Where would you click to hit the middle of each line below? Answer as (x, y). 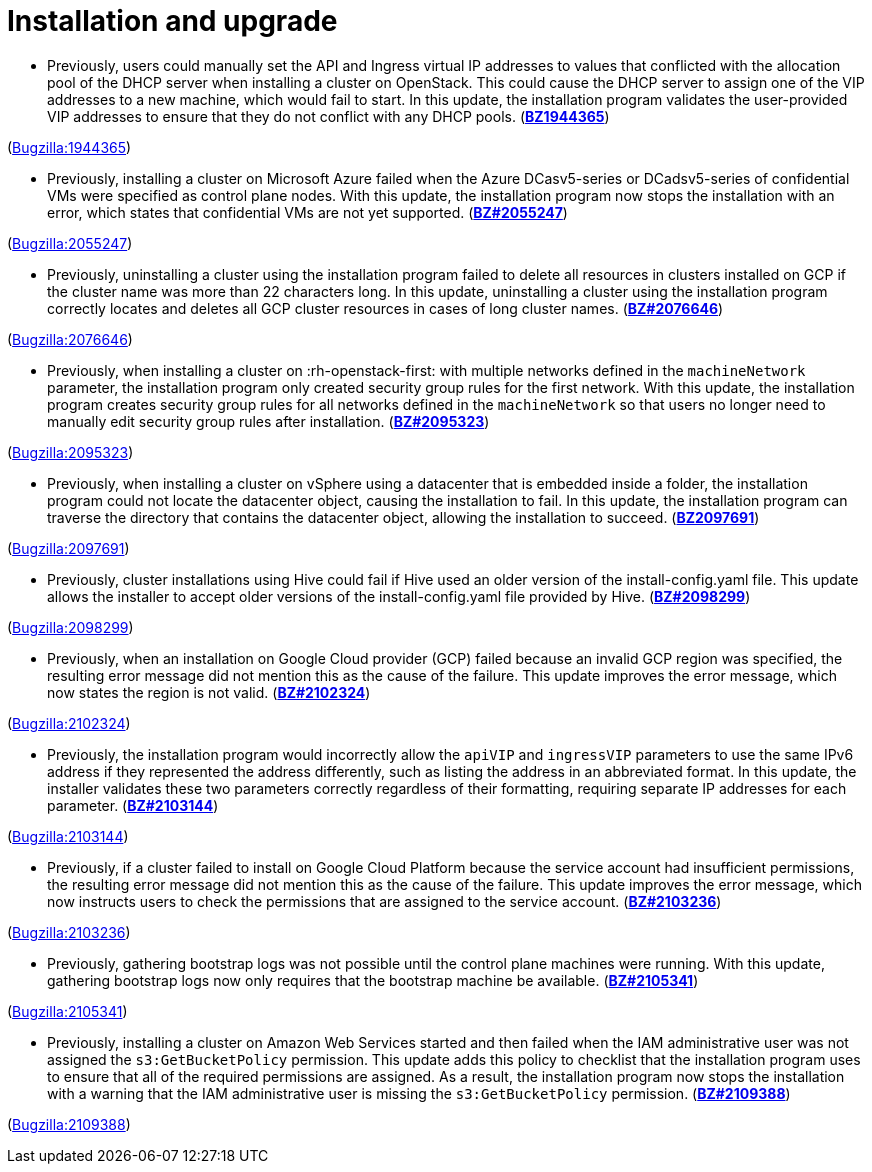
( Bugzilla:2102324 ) (69, 723)
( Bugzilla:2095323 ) (70, 452)
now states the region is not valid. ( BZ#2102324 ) (209, 692)
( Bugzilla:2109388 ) (69, 1124)
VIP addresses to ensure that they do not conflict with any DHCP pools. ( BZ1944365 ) (328, 116)
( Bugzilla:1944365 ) (69, 147)
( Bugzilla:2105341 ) (67, 1011)
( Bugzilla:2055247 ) (70, 243)
